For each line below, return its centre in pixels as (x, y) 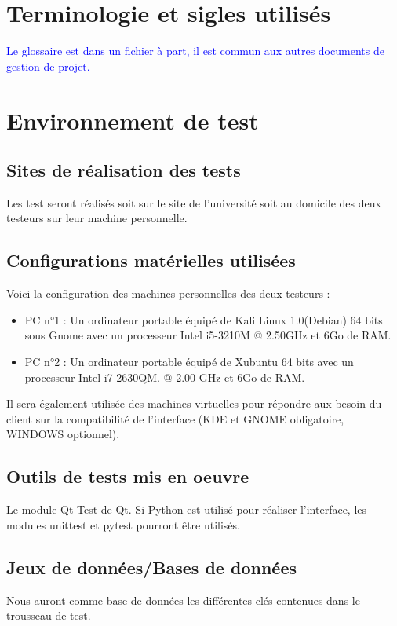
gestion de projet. (48, 66)
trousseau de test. (49, 615)
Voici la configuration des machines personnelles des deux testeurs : (168, 293)
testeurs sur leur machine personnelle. (97, 218)
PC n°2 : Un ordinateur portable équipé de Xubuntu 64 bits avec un (189, 362)
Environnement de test (133, 120)
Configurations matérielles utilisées (151, 260)
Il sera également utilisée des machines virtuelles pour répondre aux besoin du (194, 403)
